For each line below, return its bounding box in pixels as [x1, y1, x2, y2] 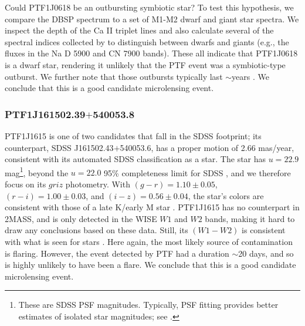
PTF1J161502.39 [5, 106, 86, 121]
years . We [232, 70, 269, 82]
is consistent [242, 224, 286, 236]
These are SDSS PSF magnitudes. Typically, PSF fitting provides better [18, 298, 279, 311]
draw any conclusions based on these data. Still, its [5, 224, 188, 236]
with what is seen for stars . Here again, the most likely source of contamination [5, 235, 293, 247]
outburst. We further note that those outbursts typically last [5, 70, 223, 82]
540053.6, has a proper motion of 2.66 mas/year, [120, 141, 294, 153]
